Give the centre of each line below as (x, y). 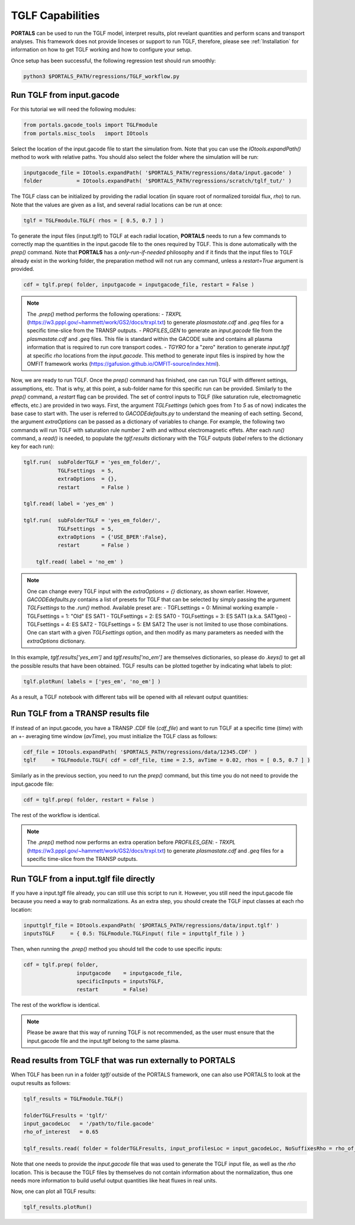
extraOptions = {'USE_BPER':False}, (112, 537)
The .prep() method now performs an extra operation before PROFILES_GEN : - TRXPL (131, 843)
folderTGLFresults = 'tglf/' (66, 1115)
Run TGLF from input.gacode (65, 95)
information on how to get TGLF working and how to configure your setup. (101, 50)
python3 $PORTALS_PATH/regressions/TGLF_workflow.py (101, 76)
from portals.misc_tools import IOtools (86, 133)
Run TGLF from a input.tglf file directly (83, 878)
